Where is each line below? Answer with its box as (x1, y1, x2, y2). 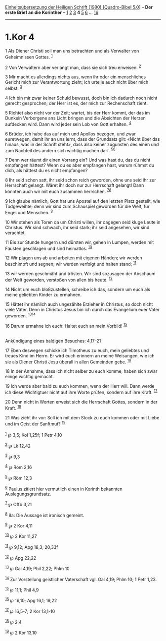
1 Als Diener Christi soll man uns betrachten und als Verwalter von (5, 48, 139, 54)
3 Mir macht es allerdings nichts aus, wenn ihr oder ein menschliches (5, 74, 146, 80)
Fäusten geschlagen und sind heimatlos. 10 (5, 244, 92, 251)
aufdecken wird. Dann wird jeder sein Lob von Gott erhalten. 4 (5, 120, 132, 127)
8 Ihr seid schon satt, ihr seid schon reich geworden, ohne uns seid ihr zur (5, 177, 156, 183)
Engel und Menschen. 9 (5, 208, 53, 215)
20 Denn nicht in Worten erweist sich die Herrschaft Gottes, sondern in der (5, 399, 158, 405)
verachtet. (5, 230, 26, 235)
